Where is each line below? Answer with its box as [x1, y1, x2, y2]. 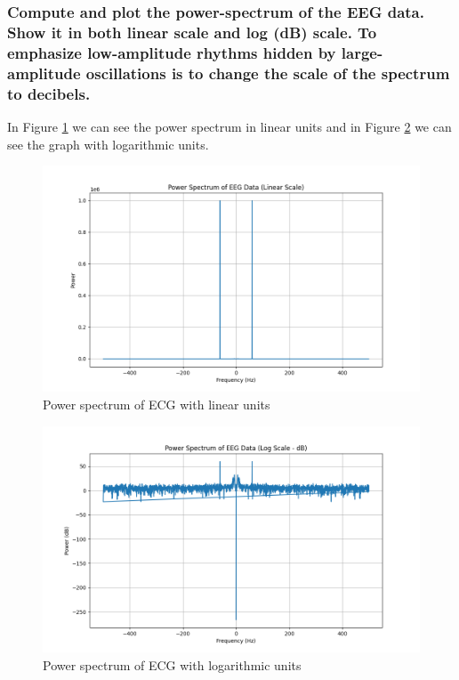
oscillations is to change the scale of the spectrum [85, 61, 450, 84]
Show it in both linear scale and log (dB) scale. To [7, 20, 377, 43]
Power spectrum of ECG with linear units [43, 395, 270, 414]
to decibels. [7, 82, 91, 104]
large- [341, 41, 383, 63]
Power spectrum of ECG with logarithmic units [43, 655, 302, 674]
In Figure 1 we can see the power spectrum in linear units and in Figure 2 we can [7, 117, 452, 135]
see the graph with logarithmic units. [7, 134, 209, 153]
